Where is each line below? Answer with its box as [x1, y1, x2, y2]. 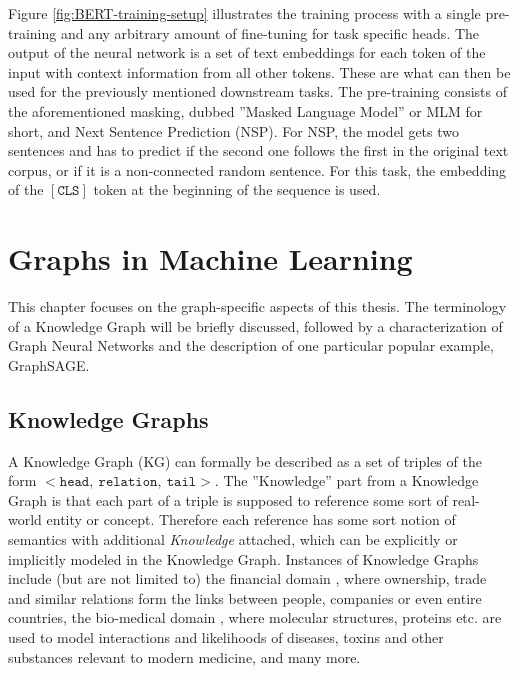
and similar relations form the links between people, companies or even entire [8, 587, 482, 608]
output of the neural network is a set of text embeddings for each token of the [8, 42, 486, 63]
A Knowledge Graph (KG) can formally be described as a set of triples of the [8, 450, 482, 471]
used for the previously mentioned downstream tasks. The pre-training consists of [8, 81, 507, 102]
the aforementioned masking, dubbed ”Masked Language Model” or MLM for [8, 100, 483, 121]
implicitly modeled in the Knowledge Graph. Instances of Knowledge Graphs [8, 548, 479, 569]
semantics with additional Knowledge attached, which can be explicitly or [8, 529, 458, 550]
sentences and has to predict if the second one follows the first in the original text [8, 140, 509, 161]
